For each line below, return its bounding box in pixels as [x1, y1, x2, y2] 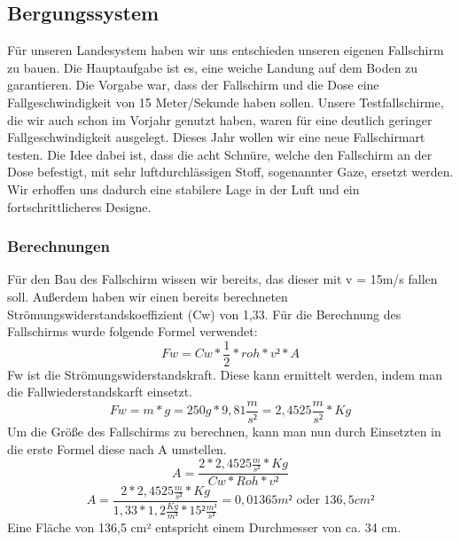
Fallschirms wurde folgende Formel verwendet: [7, 322, 258, 341]
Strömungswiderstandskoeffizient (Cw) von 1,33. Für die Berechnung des [7, 304, 402, 323]
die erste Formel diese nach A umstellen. [7, 439, 227, 458]
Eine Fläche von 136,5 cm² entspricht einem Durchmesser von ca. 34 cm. [7, 517, 402, 536]
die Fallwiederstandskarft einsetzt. [7, 382, 192, 401]
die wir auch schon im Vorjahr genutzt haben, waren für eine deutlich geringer [7, 110, 433, 129]
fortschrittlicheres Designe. [7, 197, 152, 216]
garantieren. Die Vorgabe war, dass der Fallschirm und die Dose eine [7, 75, 379, 94]
